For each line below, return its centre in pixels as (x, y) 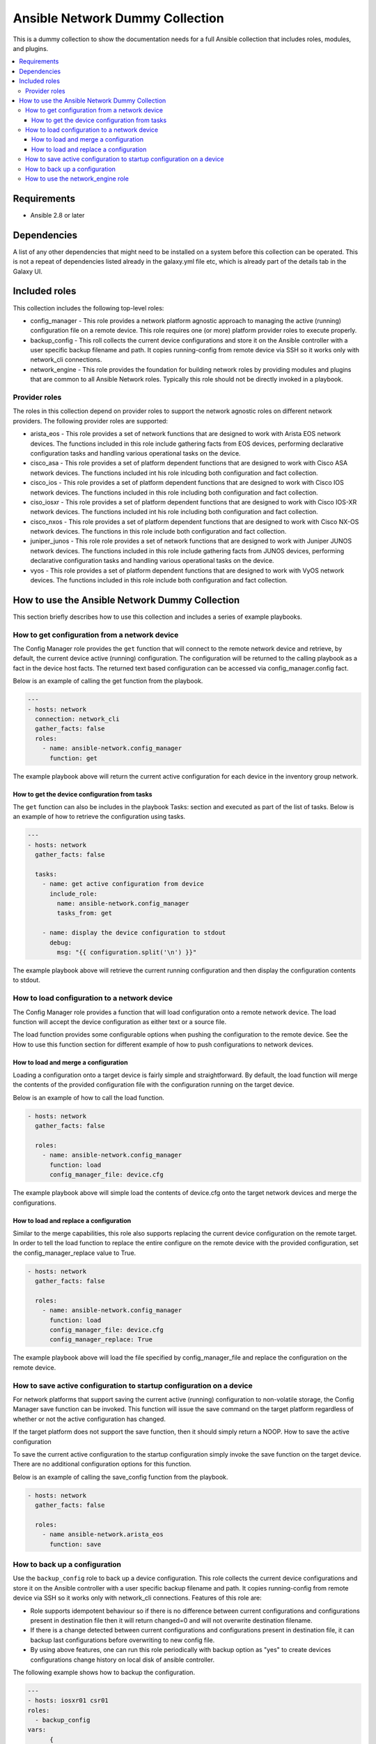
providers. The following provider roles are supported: (91, 421)
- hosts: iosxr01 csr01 (68, 1701)
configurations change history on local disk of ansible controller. (123, 1660)
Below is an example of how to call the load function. (89, 1097)
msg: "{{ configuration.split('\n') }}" (127, 953)
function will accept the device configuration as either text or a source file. (120, 1021)
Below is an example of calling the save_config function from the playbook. (120, 1477)
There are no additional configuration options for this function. (102, 1464)
